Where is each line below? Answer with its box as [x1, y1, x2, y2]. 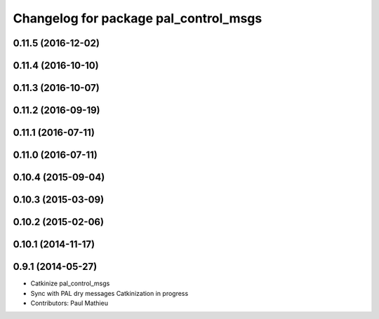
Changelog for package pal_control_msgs [13, 11, 262, 26]
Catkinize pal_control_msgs [30, 279, 110, 287]
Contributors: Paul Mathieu [30, 299, 109, 307]
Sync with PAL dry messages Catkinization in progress [30, 289, 189, 297]
